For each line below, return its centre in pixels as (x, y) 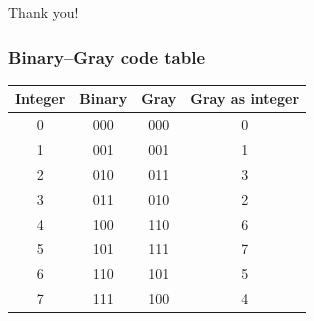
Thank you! (43, 12)
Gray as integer (245, 98)
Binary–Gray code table (107, 56)
